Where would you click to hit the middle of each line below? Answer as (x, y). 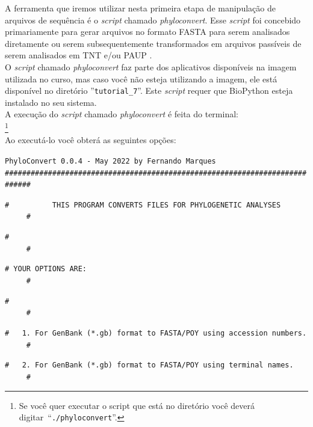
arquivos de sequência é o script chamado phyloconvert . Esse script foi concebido (153, 20)
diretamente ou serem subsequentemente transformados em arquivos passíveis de (153, 43)
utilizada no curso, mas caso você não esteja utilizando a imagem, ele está (141, 78)
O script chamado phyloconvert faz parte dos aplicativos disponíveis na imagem (151, 66)
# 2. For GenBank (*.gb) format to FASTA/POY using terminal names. (149, 365)
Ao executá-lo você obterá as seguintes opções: (91, 140)
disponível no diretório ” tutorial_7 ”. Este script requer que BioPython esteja (149, 91)
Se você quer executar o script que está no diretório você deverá (137, 405)
